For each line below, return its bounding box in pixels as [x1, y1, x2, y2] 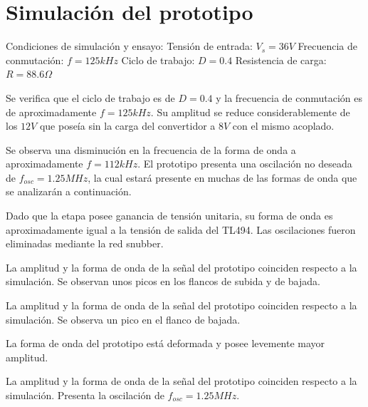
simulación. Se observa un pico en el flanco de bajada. [6, 311, 241, 326]
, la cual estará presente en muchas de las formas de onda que [88, 170, 357, 185]
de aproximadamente [6, 104, 97, 119]
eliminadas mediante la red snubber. [6, 236, 164, 251]
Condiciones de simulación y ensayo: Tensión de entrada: [6, 38, 253, 53]
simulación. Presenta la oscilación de [6, 388, 164, 402]
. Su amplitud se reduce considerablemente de [150, 104, 350, 119]
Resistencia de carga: [235, 52, 327, 67]
